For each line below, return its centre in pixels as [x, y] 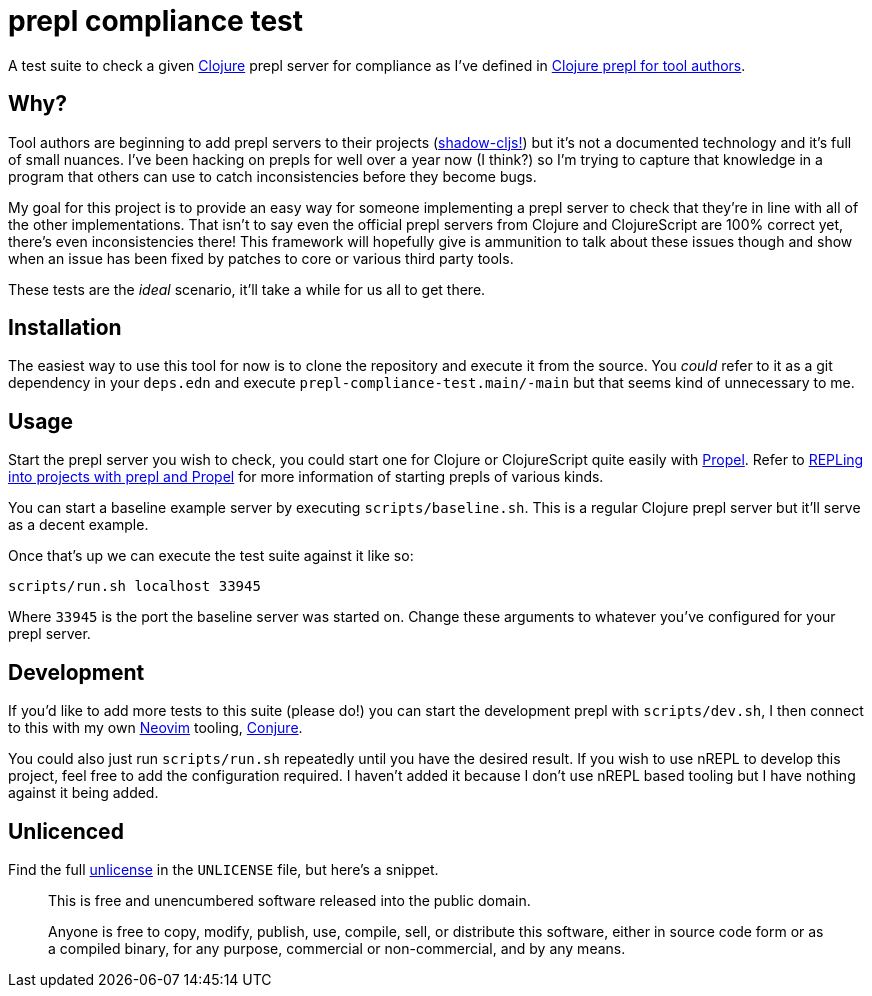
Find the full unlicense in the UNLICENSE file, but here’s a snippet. [223, 869]
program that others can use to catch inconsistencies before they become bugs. [272, 176]
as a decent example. [78, 525]
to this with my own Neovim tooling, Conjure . [155, 728]
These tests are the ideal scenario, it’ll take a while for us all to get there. [247, 289]
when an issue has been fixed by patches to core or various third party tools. [261, 258]
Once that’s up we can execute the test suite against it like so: [211, 556]
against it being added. [83, 793]
